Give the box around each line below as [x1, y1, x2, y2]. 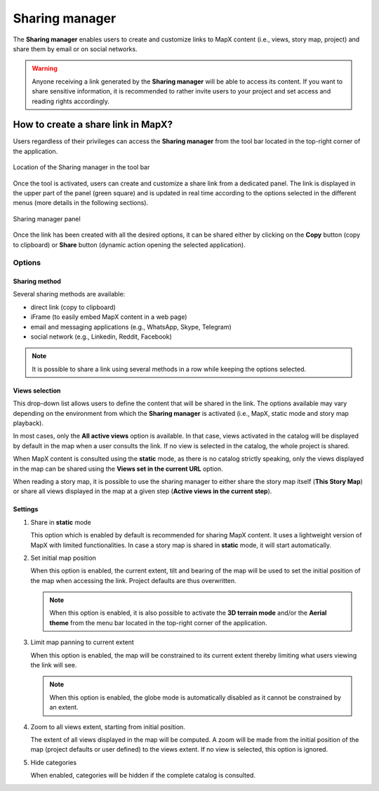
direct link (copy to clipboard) [30, 303, 116, 311]
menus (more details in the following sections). [13, 199, 149, 207]
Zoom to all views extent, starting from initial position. [30, 722, 185, 731]
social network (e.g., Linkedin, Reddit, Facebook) [30, 332, 172, 341]
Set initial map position [30, 554, 96, 562]
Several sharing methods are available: [13, 290, 126, 299]
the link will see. [30, 661, 77, 669]
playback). [13, 419, 44, 427]
